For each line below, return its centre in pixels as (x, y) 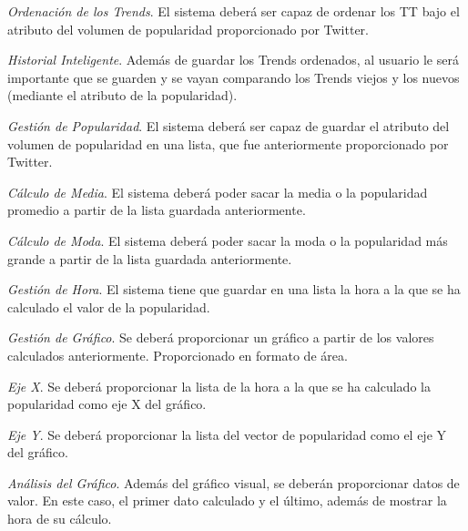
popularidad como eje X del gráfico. (107, 404)
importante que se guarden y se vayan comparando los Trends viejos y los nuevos (234, 77)
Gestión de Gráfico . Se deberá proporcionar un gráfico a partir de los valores (221, 337)
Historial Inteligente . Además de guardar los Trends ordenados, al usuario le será (233, 60)
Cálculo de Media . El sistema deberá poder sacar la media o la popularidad (218, 192)
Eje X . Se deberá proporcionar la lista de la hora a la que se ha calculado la (219, 386)
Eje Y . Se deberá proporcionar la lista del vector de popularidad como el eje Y (227, 434)
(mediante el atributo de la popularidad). (122, 95)
